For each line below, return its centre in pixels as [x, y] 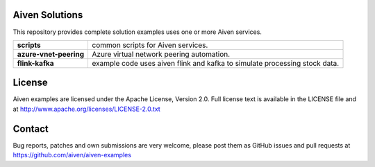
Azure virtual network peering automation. [161, 54]
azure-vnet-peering [51, 54]
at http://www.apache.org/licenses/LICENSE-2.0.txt [87, 109]
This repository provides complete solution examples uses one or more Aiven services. [137, 32]
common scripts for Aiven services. [150, 45]
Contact [31, 129]
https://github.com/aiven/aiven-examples [72, 155]
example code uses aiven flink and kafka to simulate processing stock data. [216, 63]
